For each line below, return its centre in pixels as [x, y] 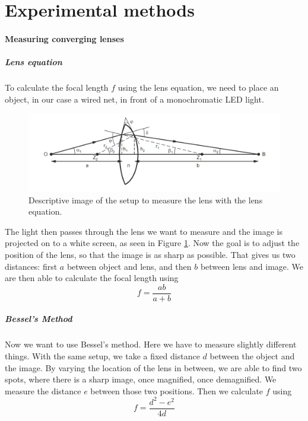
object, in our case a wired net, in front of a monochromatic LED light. [134, 99]
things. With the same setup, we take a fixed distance [102, 355]
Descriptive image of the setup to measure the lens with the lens [146, 200]
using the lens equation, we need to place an [198, 87]
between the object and [252, 355]
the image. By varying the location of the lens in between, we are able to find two [153, 367]
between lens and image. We [252, 266]
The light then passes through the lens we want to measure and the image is [144, 231]
